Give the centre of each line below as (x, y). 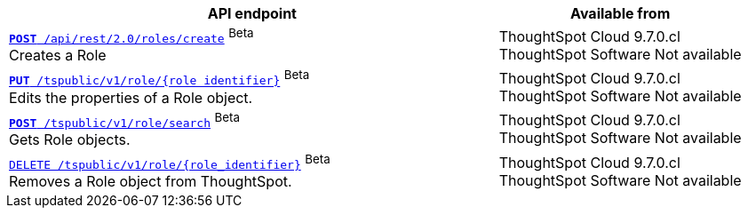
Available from (621, 13)
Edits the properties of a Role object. (131, 97)
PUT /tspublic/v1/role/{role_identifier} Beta (159, 78)
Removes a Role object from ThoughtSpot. (151, 182)
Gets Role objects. (70, 139)
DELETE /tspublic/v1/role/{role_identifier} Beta (170, 162)
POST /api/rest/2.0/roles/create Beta (131, 36)
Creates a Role (58, 56)
